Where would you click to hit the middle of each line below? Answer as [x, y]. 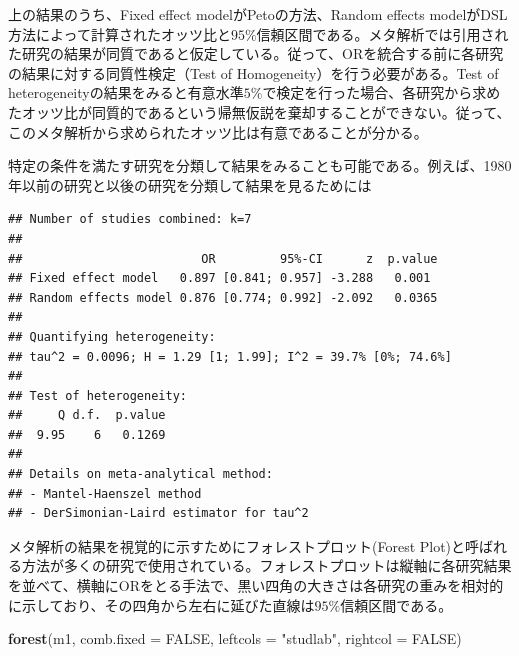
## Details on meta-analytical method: [140, 474]
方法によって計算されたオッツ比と [119, 33]
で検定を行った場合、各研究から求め [381, 92]
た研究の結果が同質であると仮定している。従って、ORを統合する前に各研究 [256, 53]
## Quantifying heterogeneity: [112, 336]
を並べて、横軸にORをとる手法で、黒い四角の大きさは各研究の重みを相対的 [256, 585]
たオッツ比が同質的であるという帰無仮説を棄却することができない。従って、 [259, 111]
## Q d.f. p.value [87, 415]
